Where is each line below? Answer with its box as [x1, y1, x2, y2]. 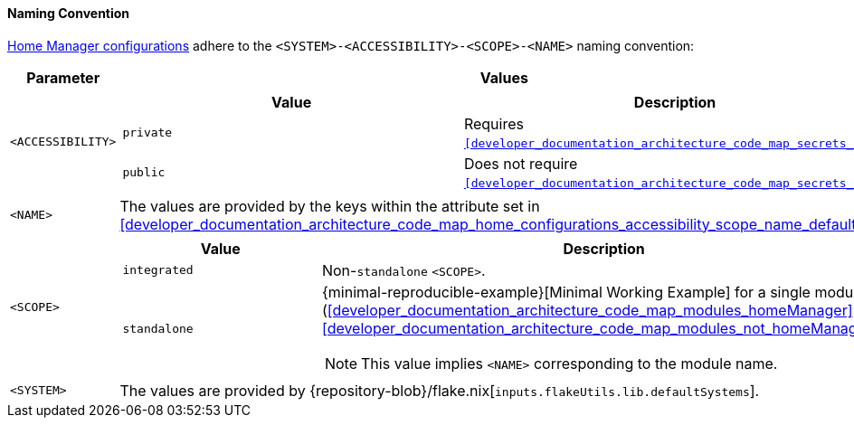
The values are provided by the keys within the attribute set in [119, 196, 540, 215]
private [122, 126, 173, 140]
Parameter [26, 68, 100, 87]
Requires [463, 114, 524, 133]
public [122, 165, 166, 180]
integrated [122, 263, 194, 278]
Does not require [463, 154, 578, 173]
